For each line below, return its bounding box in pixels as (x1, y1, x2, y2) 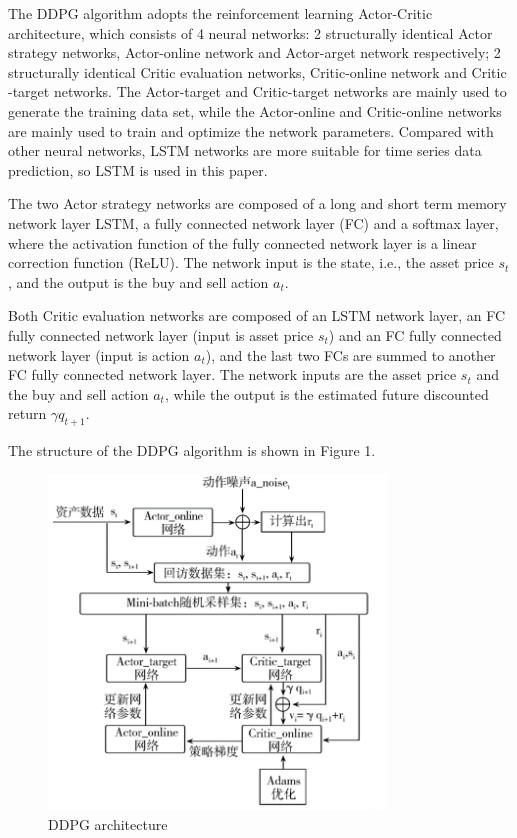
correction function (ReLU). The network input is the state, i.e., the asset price (8, 252, 494, 273)
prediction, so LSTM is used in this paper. (8, 159, 268, 180)
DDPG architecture (48, 813, 168, 834)
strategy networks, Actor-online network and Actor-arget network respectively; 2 (8, 42, 501, 63)
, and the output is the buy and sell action (8, 271, 269, 292)
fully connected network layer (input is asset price (8, 324, 314, 345)
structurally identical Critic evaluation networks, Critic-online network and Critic (8, 61, 507, 82)
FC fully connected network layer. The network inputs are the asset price (8, 364, 457, 385)
